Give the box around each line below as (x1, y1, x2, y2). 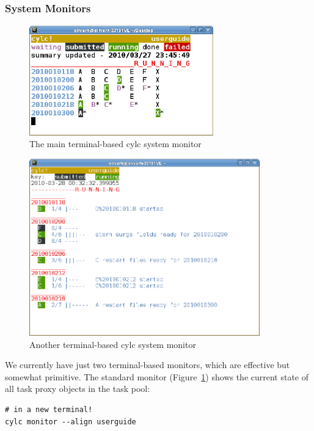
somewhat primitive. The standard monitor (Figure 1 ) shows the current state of (5, 370, 309, 383)
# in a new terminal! (5, 405, 93, 414)
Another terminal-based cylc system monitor (29, 338, 196, 350)
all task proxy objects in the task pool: (5, 382, 150, 395)
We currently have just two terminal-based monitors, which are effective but (5, 358, 290, 371)
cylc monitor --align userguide (5, 417, 136, 426)
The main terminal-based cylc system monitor (29, 137, 202, 150)
